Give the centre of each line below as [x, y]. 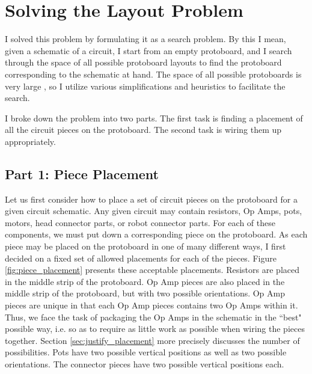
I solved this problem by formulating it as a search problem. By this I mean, [145, 39]
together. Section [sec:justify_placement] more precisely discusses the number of [152, 340]
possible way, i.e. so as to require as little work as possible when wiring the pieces [155, 329]
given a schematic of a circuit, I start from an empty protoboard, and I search [148, 50]
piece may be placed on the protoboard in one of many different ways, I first [145, 246]
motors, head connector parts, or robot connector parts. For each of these [140, 222]
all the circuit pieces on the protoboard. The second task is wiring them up [143, 130]
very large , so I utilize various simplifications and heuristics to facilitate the [145, 86]
